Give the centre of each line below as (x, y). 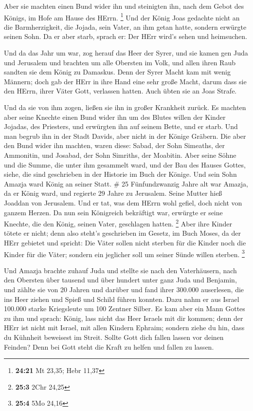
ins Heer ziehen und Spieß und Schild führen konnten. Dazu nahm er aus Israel (122, 299)
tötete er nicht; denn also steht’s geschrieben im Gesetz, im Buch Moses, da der (122, 233)
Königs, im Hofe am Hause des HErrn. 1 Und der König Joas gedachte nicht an (122, 17)
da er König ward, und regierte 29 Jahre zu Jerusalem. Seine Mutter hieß (113, 193)
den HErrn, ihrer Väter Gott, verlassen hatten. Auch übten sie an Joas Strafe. (120, 91)
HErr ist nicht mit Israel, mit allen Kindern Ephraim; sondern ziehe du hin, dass (124, 327)
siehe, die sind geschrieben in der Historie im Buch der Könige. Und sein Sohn (120, 174)
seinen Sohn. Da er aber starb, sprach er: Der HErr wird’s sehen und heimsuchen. (126, 36)
